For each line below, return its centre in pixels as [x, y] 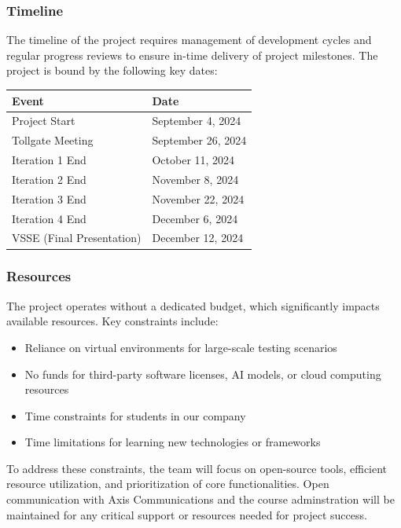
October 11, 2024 [193, 160]
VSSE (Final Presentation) [77, 238]
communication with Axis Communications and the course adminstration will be [200, 499]
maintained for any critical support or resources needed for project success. [187, 514]
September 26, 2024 [199, 140]
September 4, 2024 [197, 121]
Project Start [44, 121]
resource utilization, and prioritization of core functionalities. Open [168, 484]
